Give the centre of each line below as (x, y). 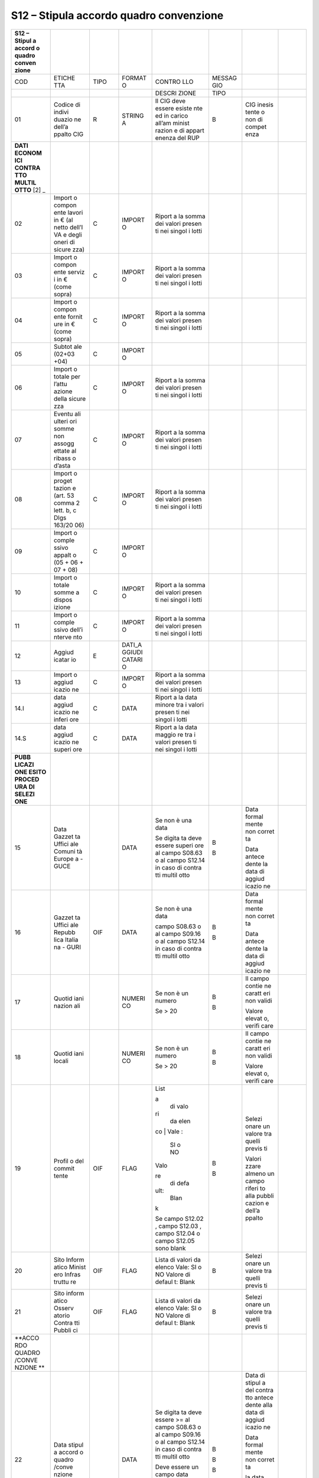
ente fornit (68, 316)
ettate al (65, 450)
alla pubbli (260, 1195)
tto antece (260, 1397)
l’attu (60, 384)
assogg (64, 443)
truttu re (65, 1282)
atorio (62, 1315)
